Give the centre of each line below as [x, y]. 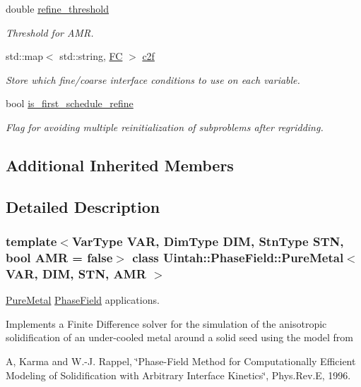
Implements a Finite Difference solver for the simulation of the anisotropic [166, 323]
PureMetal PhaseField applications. [83, 300]
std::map [24, 56]
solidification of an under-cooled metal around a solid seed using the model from [179, 337]
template [31, 241]
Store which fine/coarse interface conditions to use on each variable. [153, 79]
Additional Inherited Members [120, 165]
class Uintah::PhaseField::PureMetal [238, 257]
